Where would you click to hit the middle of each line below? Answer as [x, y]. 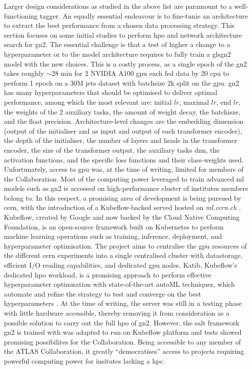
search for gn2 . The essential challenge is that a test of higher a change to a [117, 44]
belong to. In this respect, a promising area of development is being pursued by [123, 197]
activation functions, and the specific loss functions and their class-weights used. [124, 159]
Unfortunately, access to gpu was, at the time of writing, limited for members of [124, 169]
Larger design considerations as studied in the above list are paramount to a [118, 6]
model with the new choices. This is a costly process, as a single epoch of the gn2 [126, 63]
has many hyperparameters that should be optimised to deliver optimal [111, 92]
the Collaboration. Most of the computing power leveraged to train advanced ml [124, 178]
